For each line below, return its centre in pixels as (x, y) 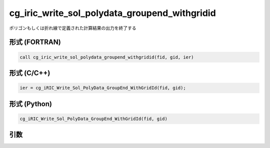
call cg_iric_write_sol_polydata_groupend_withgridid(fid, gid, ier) (107, 57)
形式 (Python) (31, 104)
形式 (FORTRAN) (35, 42)
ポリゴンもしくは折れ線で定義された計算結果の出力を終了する (73, 28)
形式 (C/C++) (30, 73)
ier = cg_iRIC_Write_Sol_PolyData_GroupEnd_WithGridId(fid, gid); (103, 88)
